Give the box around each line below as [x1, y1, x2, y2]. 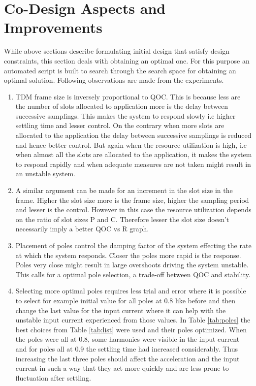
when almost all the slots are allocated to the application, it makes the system [15, 149, 252, 160]
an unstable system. [15, 168, 75, 179]
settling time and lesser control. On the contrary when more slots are [15, 120, 224, 130]
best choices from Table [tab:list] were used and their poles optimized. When [15, 324, 247, 334]
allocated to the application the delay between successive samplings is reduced [15, 130, 252, 140]
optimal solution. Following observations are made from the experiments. [4, 75, 224, 85]
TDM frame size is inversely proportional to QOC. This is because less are [15, 91, 241, 101]
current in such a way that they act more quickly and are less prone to [15, 363, 229, 373]
